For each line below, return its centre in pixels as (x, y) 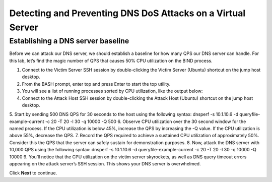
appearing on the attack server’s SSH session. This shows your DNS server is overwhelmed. (105, 164)
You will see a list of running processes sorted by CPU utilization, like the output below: (112, 91)
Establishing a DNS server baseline (69, 41)
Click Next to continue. (33, 173)
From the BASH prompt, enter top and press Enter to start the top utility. (96, 84)
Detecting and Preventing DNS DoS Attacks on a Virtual (127, 13)
